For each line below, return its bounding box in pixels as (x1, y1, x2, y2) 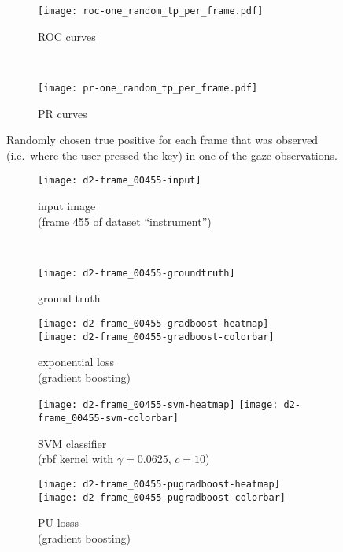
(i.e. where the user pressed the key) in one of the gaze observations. (6, 146, 337, 163)
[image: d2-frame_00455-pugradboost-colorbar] (38, 491, 286, 503)
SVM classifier (38, 435, 107, 451)
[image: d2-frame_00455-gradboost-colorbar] (38, 331, 275, 343)
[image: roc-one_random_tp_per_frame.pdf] (38, 6, 264, 17)
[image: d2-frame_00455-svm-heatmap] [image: (38, 399, 278, 411)
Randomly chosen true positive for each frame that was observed (6, 132, 319, 148)
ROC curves (38, 28, 96, 44)
